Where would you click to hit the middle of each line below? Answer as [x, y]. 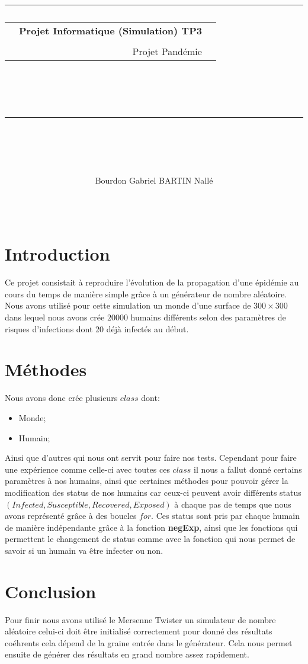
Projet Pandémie [167, 52]
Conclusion [51, 591]
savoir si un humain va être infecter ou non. [84, 550]
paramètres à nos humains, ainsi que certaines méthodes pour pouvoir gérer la [147, 481]
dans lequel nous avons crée [55, 317]
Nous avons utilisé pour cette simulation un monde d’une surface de [128, 305]
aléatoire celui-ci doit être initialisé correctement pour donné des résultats [139, 631]
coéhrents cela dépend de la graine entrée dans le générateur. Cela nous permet [149, 642]
